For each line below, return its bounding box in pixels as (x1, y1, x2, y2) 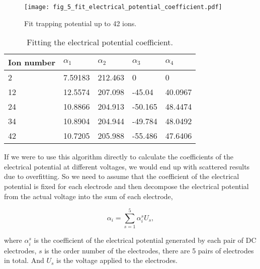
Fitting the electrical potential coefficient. (27, 36, 173, 48)
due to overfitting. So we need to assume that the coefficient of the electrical (4, 171, 239, 182)
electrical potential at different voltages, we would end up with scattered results (4, 161, 250, 171)
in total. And (4, 255, 44, 265)
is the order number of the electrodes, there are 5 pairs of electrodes (44, 245, 254, 255)
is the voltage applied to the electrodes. (56, 255, 178, 265)
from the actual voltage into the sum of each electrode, (4, 191, 173, 201)
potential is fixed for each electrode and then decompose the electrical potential (4, 181, 249, 192)
